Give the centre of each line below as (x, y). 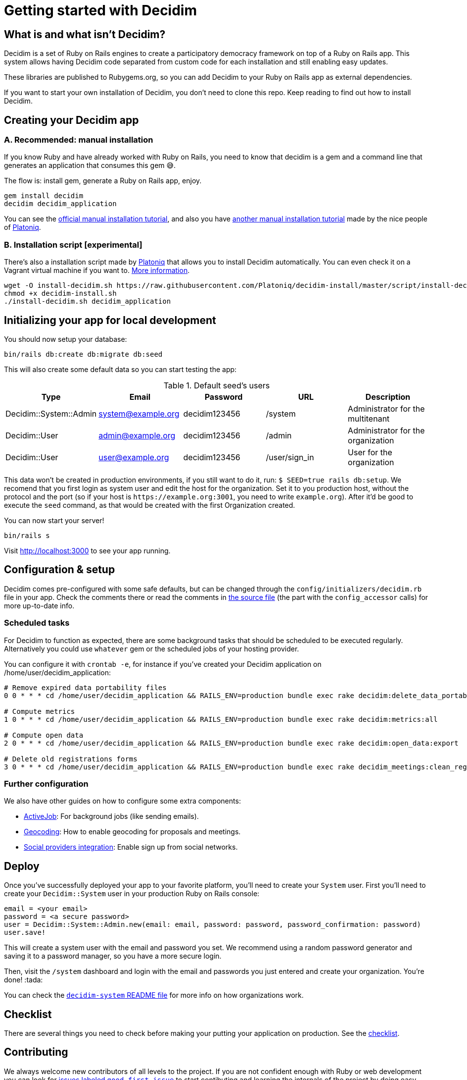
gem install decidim (44, 196)
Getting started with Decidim (100, 10)
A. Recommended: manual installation (79, 140)
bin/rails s (27, 535)
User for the (370, 452)
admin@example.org (137, 435)
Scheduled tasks (37, 623)
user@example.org (134, 457)
